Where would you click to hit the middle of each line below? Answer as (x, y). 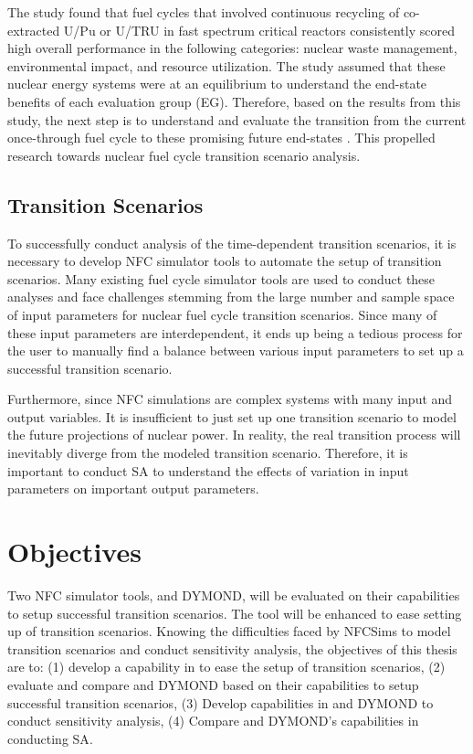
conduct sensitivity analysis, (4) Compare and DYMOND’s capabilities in (213, 721)
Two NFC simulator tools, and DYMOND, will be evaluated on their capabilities (234, 595)
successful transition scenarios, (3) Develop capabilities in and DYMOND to (221, 702)
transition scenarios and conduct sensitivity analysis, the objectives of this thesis (232, 648)
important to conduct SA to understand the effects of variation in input (208, 470)
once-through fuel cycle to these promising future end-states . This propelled (221, 138)
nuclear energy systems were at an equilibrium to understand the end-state (217, 84)
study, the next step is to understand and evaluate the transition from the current (237, 119)
